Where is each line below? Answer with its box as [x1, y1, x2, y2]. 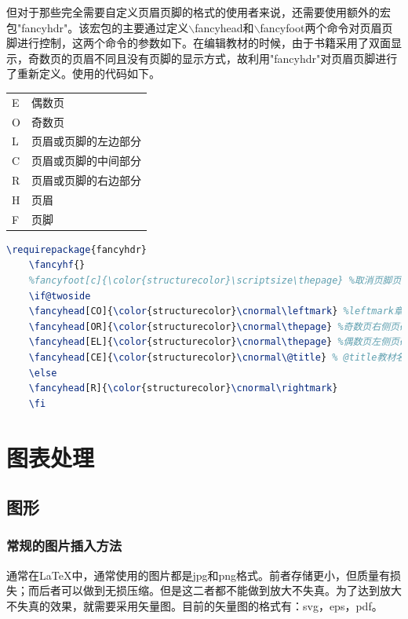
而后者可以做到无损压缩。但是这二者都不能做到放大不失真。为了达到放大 [27, 582, 402, 599]
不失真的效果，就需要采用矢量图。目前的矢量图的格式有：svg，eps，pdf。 [6, 597, 383, 614]
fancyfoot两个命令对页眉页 [260, 19, 393, 35]
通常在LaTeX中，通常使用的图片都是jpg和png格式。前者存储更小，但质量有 [6, 566, 391, 583]
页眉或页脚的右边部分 [31, 172, 141, 189]
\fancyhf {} [28, 259, 86, 271]
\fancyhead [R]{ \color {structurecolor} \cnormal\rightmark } [28, 383, 338, 394]
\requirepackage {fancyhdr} [6, 244, 147, 255]
